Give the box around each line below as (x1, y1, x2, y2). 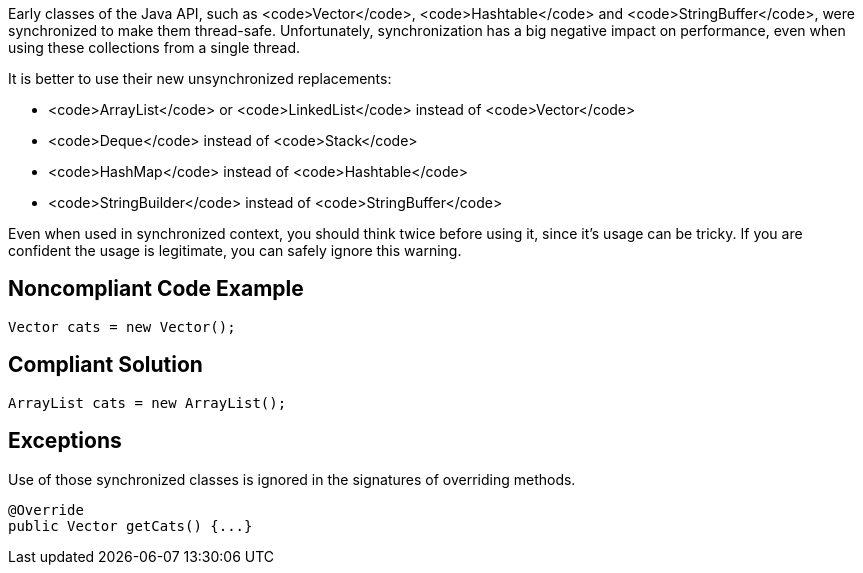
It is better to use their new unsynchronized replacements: (8, 70, 392, 87)
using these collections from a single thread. (8, 39, 301, 56)
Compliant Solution (8, 352, 203, 378)
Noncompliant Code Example (8, 276, 304, 302)
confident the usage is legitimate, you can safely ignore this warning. (8, 242, 462, 259)
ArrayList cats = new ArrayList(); (8, 394, 287, 411)
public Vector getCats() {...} (8, 517, 253, 534)
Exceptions (8, 428, 122, 454)
